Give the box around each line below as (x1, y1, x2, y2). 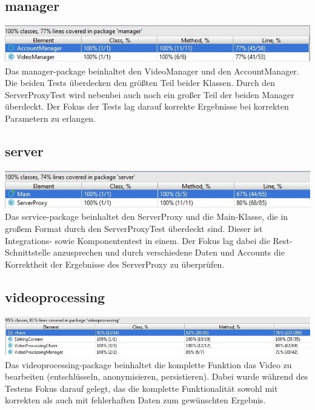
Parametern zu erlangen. (5, 112, 96, 125)
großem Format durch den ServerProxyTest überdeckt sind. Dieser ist (5, 222, 263, 235)
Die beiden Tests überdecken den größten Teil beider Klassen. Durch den (5, 76, 276, 89)
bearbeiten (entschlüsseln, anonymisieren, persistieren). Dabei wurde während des (5, 370, 308, 383)
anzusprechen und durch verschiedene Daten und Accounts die (53, 246, 285, 259)
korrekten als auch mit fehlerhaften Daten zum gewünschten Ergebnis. (5, 394, 266, 406)
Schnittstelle (5, 246, 51, 259)
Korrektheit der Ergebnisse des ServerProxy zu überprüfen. (5, 257, 225, 270)
